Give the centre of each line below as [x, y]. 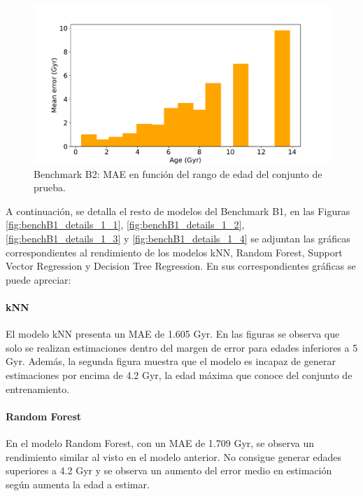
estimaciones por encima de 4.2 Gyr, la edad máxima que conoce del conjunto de [179, 375]
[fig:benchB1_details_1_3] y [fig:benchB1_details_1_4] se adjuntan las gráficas [178, 239]
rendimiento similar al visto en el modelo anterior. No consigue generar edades [174, 456]
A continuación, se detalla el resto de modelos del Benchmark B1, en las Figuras [178, 211]
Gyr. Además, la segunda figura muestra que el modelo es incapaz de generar [171, 361]
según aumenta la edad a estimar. [78, 484]
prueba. [50, 187]
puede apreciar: [38, 279]
